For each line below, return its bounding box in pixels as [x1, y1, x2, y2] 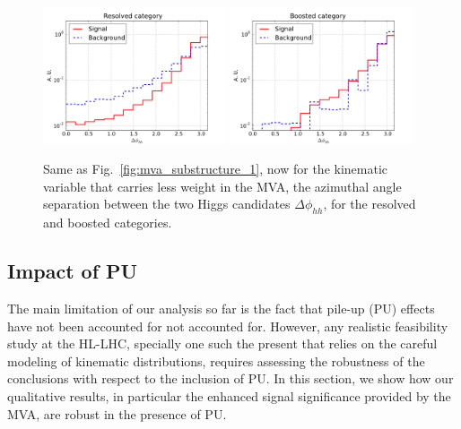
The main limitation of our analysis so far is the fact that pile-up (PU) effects [7, 299, 435, 317]
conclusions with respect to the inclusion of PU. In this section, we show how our [7, 369, 454, 388]
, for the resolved [323, 194, 416, 213]
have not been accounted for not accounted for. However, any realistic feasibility [7, 316, 448, 335]
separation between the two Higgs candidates [43, 194, 291, 213]
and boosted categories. [43, 213, 172, 232]
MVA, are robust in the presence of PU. [7, 404, 227, 423]
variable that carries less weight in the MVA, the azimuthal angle [43, 176, 402, 195]
